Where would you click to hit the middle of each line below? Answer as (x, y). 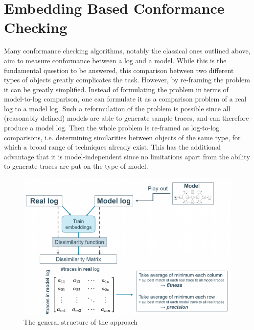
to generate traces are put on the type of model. (76, 166)
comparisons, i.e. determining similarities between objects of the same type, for (122, 137)
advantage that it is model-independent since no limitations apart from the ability (127, 156)
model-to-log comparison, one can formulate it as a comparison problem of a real (125, 99)
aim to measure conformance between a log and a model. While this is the (115, 60)
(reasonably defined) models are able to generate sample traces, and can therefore (127, 118)
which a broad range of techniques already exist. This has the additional (113, 147)
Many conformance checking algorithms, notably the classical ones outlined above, (127, 51)
